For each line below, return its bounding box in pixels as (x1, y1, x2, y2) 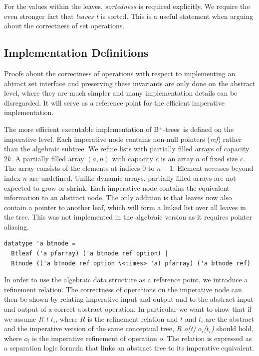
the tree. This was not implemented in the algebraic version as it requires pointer (4, 212, 253, 222)
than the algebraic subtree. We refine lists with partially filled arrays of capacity (4, 143, 250, 154)
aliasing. (4, 221, 29, 232)
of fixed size (202, 153, 238, 163)
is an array (161, 153, 194, 163)
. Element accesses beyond (173, 163, 254, 173)
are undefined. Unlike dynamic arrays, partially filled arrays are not (29, 172, 236, 183)
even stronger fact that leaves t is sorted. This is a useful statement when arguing (4, 10, 254, 21)
